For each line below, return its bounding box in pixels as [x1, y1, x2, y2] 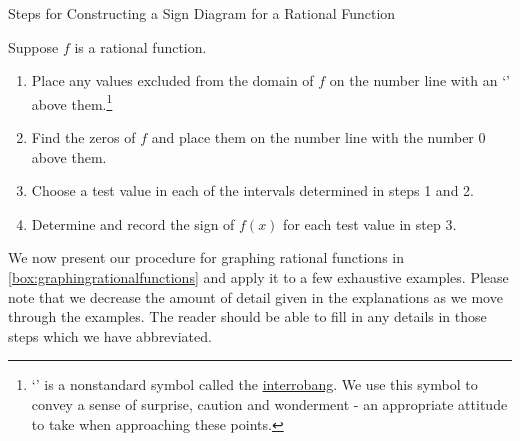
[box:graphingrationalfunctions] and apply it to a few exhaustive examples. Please [8, 267, 509, 287]
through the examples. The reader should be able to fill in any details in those [8, 306, 487, 327]
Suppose [8, 36, 59, 57]
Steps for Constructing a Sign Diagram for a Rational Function [8, 3, 396, 23]
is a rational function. [74, 36, 207, 57]
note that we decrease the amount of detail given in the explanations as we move [8, 286, 503, 307]
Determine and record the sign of [31, 213, 235, 234]
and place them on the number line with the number [151, 127, 474, 148]
